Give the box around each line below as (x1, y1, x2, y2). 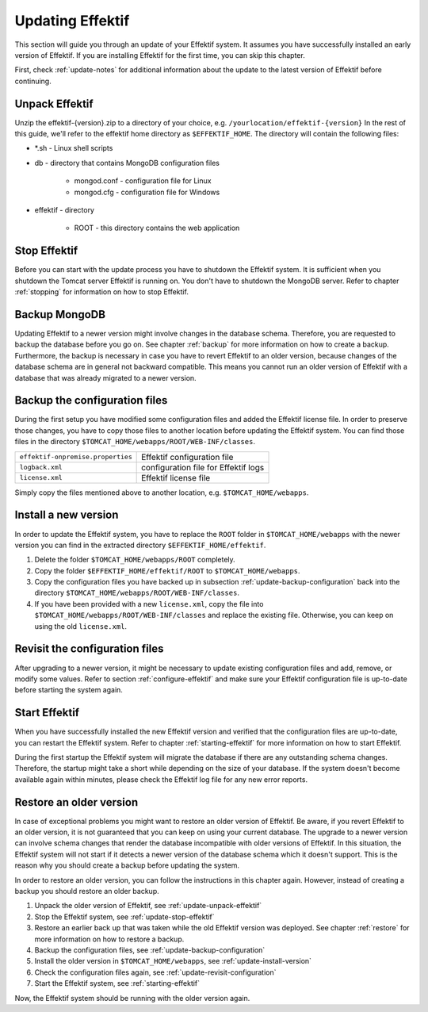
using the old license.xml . (34, 621, 127, 631)
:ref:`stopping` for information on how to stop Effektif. (14, 287, 189, 297)
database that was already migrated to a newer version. (14, 373, 197, 382)
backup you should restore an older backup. (14, 887, 159, 896)
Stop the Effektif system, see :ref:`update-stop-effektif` (34, 912, 215, 922)
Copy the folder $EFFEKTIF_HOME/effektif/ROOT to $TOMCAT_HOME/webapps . (34, 565, 300, 575)
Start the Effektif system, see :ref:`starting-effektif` (34, 979, 201, 988)
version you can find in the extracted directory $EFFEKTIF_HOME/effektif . (14, 540, 266, 550)
